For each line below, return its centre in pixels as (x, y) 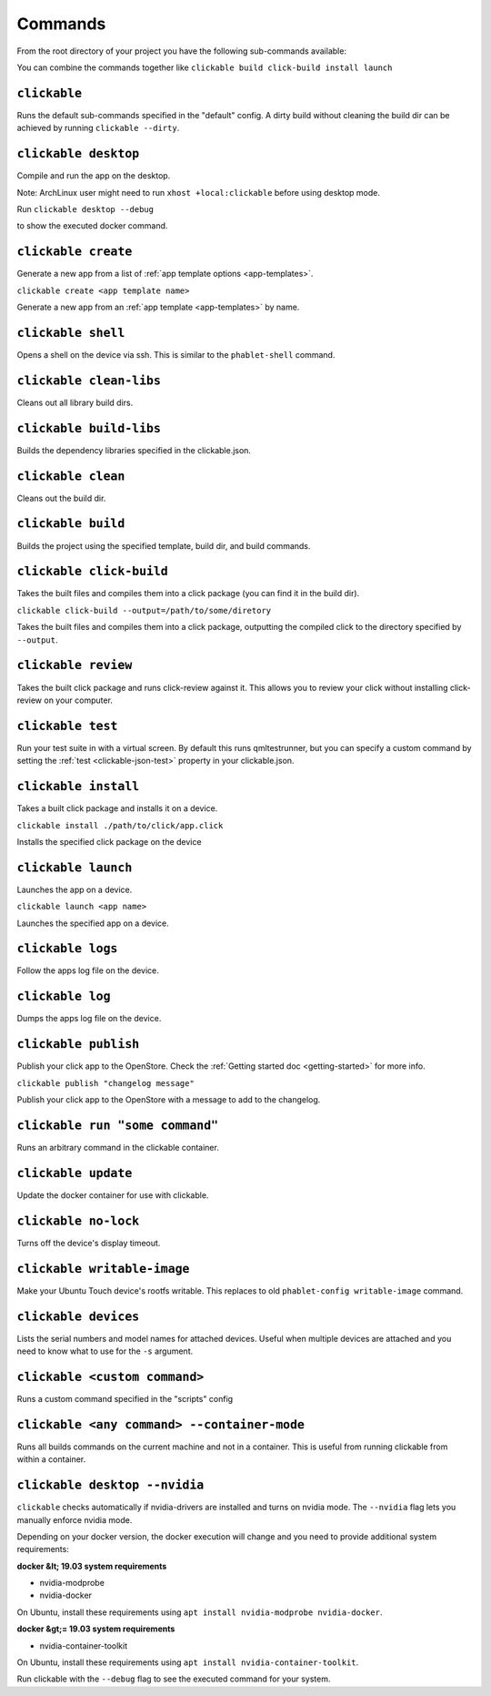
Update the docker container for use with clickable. (113, 1195)
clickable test (67, 726)
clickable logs (67, 949)
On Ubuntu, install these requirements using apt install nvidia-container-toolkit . (188, 1662)
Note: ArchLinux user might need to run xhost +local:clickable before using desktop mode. (199, 192)
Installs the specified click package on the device (109, 841)
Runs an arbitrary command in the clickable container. (118, 1147)
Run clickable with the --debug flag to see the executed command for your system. (174, 1679)
